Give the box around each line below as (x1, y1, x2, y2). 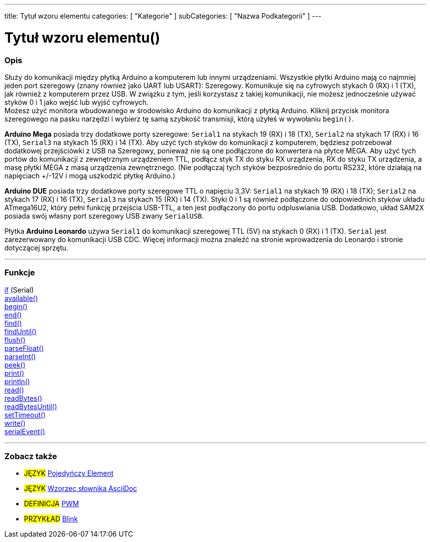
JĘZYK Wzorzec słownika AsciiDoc (24, 484, 137, 493)
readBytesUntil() (4, 402, 57, 411)
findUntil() (4, 327, 37, 336)
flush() (4, 335, 25, 344)
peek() (4, 360, 25, 369)
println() (4, 377, 30, 386)
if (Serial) (4, 285, 34, 294)
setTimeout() (4, 410, 46, 419)
